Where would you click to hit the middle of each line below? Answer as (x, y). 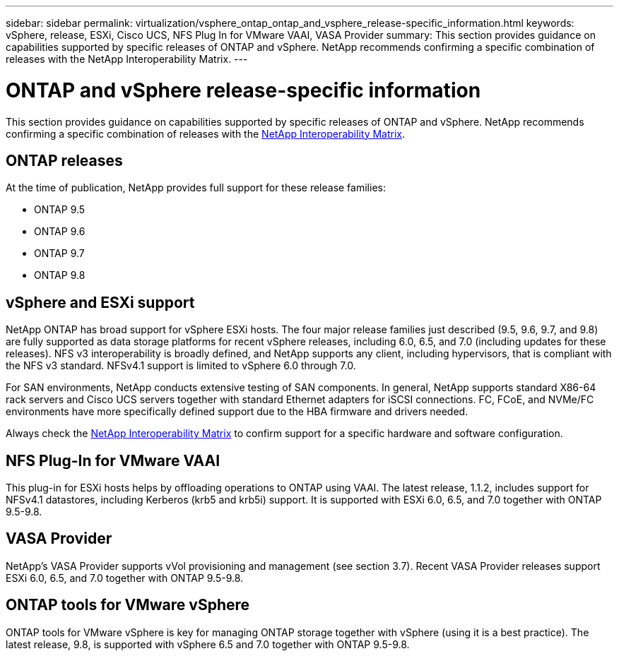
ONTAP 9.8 (60, 275)
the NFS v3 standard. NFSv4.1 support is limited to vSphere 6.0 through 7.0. (181, 366)
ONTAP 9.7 (59, 254)
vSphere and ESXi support (100, 302)
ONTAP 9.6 (60, 232)
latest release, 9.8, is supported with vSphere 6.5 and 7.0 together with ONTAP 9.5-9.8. (208, 644)
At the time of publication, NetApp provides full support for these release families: (196, 188)
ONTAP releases (64, 160)
